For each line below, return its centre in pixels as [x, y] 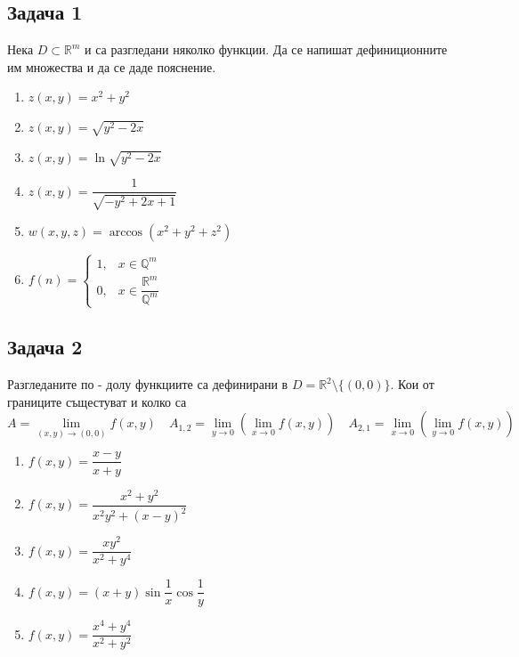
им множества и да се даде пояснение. [112, 66]
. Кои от [412, 384]
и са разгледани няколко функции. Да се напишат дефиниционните [266, 49]
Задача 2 [45, 347]
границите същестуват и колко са [97, 401]
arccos [126, 232]
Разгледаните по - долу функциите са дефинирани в [148, 384]
